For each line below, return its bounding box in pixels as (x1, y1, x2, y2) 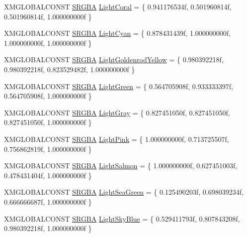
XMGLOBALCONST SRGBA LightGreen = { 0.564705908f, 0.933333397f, (4, 81, 233, 91)
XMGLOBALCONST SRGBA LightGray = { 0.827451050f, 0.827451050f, (4, 107, 230, 118)
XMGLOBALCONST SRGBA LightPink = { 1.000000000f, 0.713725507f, (4, 133, 229, 144)
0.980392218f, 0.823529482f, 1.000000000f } (4, 64, 135, 74)
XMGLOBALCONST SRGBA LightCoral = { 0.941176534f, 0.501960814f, (4, 1, 232, 11)
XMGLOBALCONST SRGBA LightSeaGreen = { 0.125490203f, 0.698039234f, (4, 187, 244, 197)
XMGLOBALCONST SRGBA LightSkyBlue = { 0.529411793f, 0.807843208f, (4, 213, 240, 224)
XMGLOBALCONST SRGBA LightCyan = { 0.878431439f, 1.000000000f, (4, 28, 231, 38)
